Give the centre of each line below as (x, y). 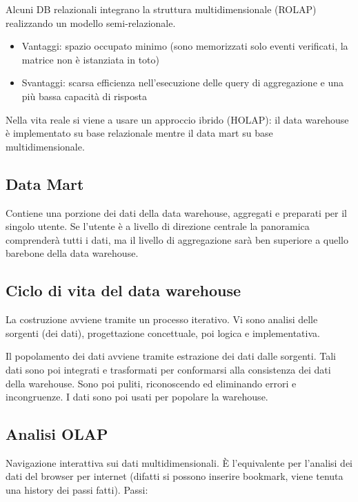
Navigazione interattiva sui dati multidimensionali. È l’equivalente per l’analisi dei (179, 462)
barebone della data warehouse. (72, 253)
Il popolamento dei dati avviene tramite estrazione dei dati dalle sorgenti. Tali (171, 356)
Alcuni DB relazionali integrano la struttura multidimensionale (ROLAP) (161, 9)
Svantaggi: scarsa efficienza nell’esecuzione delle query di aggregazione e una (182, 83)
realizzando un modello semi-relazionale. (91, 22)
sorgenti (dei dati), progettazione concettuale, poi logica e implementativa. (163, 332)
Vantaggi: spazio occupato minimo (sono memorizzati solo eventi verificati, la (185, 46)
